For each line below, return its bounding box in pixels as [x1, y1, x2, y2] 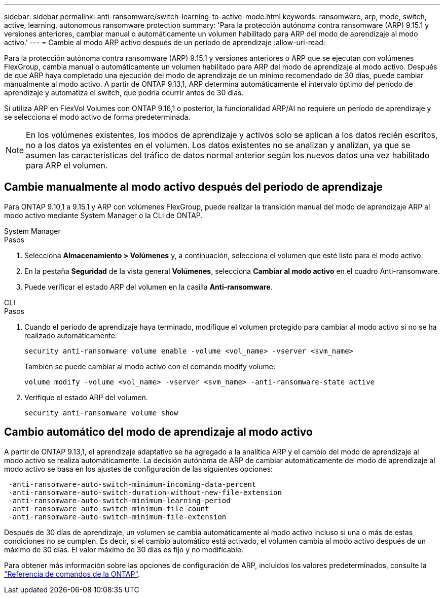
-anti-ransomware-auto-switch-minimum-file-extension [8, 512, 227, 521]
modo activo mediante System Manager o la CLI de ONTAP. [4, 210, 203, 220]
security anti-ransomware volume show [24, 408, 178, 417]
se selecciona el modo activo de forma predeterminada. [4, 113, 191, 121]
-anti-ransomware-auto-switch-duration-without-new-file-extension [8, 488, 282, 497]
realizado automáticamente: [24, 331, 117, 340]
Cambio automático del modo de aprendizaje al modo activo [4, 426, 313, 439]
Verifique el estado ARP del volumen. [24, 393, 148, 402]
